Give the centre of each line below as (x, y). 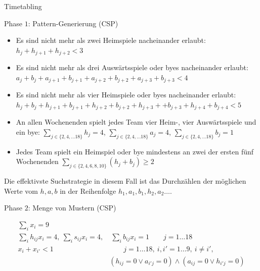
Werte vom (21, 191)
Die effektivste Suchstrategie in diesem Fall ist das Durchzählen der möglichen (125, 181)
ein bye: (28, 131)
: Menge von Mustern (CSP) (72, 208)
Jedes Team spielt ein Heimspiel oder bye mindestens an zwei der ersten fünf (135, 151)
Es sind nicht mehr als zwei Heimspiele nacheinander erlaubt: (111, 40)
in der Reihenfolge (88, 191)
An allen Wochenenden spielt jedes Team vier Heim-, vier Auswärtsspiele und (136, 122)
